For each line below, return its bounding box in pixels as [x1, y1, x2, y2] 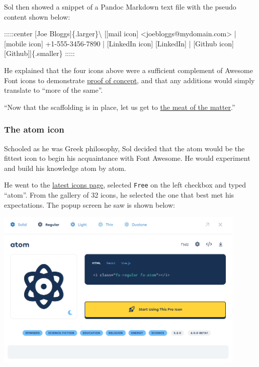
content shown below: [4, 11, 70, 22]
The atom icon [4, 123, 64, 136]
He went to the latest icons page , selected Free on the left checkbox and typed [4, 179, 246, 190]
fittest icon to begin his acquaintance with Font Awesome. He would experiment [4, 153, 250, 163]
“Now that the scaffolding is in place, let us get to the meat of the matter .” [4, 101, 235, 112]
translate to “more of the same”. [4, 85, 103, 95]
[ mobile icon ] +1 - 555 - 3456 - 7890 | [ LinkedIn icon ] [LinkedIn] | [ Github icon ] [4, 38, 234, 48]
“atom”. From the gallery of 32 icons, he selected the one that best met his [4, 190, 234, 200]
